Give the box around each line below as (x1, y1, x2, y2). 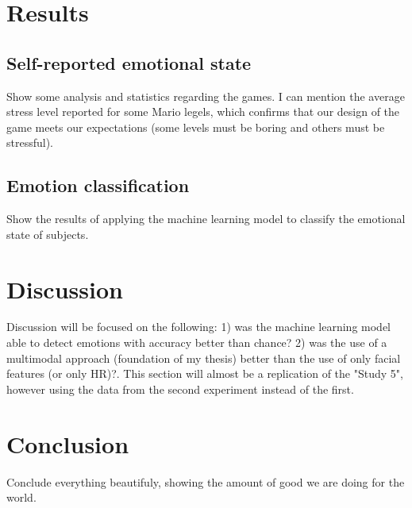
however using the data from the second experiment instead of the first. (6, 380, 354, 397)
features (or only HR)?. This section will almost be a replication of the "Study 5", (6, 365, 403, 382)
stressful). (6, 134, 53, 151)
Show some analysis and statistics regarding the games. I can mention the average (6, 87, 405, 104)
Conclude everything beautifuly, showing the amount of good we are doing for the (6, 473, 405, 490)
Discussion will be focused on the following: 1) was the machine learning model (6, 318, 391, 335)
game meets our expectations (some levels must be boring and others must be (6, 118, 385, 135)
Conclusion (6, 427, 129, 460)
